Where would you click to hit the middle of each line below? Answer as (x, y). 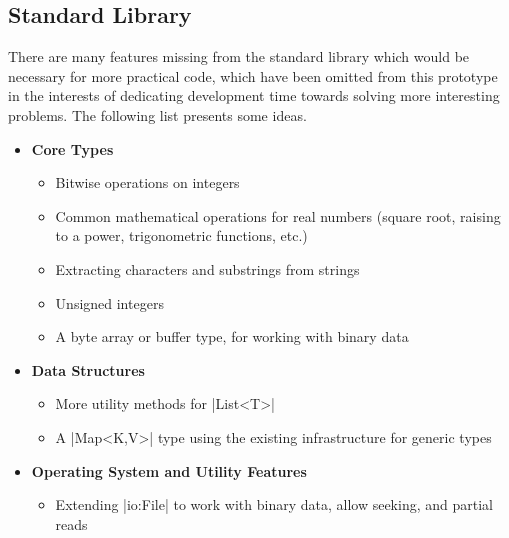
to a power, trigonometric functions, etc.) (181, 235)
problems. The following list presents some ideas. (157, 114)
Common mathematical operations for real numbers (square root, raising (278, 215)
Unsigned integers (109, 302)
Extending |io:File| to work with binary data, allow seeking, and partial (274, 504)
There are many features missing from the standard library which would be (239, 56)
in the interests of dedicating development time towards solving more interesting (254, 95)
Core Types (72, 148)
